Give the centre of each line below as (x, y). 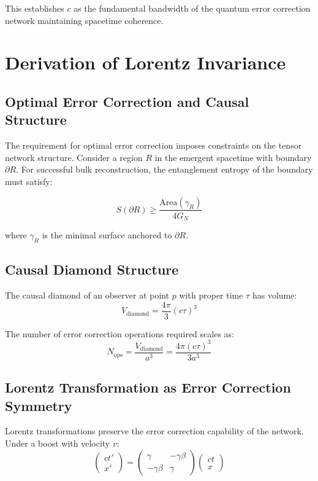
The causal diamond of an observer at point (87, 295)
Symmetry (39, 405)
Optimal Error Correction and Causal (127, 101)
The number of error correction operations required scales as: (119, 333)
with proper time (211, 295)
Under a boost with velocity (58, 443)
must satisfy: (29, 181)
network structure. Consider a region (74, 157)
